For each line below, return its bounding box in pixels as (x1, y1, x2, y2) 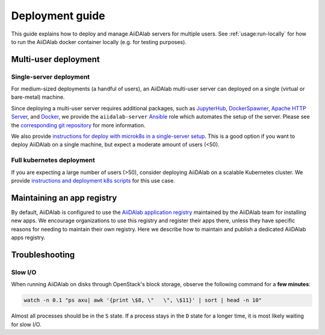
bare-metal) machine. (11, 93, 65, 101)
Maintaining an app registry (11, 193, 117, 203)
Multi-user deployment (11, 54, 100, 64)
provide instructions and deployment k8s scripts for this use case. (11, 177, 175, 184)
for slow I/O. (11, 321, 42, 328)
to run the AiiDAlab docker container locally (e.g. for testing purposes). (11, 38, 187, 45)
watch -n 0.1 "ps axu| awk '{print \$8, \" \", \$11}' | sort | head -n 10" (23, 297, 262, 304)
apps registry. (11, 234, 46, 241)
